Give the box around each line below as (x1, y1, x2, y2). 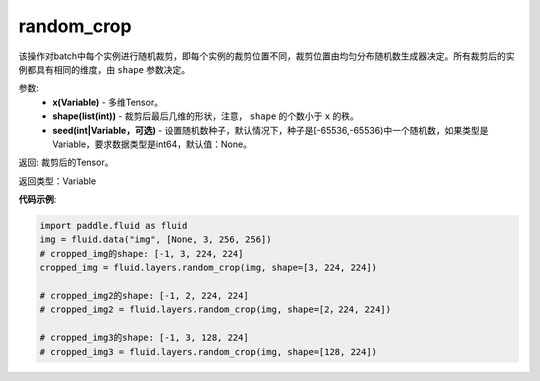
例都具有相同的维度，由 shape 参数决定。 (18, 63, 191, 75)
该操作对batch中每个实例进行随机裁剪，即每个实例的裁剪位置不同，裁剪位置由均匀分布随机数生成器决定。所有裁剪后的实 (18, 50, 515, 62)
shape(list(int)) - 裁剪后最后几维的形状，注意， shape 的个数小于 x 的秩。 (52, 110, 360, 122)
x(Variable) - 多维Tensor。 (52, 96, 164, 108)
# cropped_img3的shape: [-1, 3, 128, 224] (39, 332, 249, 344)
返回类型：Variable (18, 175, 97, 187)
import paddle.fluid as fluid (39, 220, 188, 232)
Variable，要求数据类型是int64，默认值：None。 (52, 138, 252, 150)
